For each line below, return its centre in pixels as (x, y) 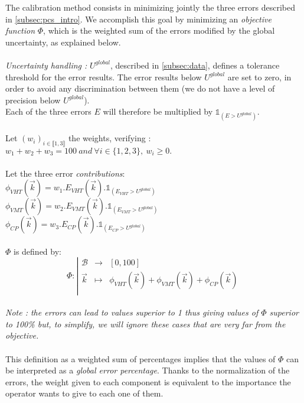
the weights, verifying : (109, 138)
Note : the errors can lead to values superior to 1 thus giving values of (132, 312)
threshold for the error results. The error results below (104, 77)
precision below (33, 100)
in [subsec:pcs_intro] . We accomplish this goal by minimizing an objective (138, 19)
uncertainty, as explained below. (63, 42)
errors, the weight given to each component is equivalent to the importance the (148, 381)
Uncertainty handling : (46, 65)
